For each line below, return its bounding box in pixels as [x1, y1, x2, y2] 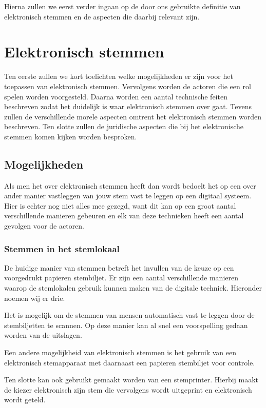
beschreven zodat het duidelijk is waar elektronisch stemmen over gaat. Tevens [4, 101, 252, 112]
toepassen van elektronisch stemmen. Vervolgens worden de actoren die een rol [4, 80, 251, 91]
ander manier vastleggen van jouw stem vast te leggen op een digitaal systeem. [4, 190, 252, 201]
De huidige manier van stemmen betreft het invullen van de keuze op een [4, 262, 234, 273]
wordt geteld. [4, 394, 46, 405]
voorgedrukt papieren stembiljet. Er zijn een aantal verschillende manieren [4, 272, 238, 283]
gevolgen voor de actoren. [4, 220, 85, 231]
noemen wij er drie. [4, 292, 65, 303]
